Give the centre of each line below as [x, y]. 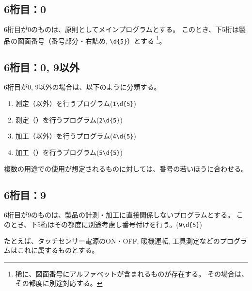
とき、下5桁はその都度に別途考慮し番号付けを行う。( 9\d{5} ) [106, 224]
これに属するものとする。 [58, 250]
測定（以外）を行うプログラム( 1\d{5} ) [76, 103]
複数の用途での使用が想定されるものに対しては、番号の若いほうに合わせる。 [126, 168]
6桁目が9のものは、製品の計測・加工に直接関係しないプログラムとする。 [119, 215]
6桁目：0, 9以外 [42, 67]
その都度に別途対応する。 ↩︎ [59, 283]
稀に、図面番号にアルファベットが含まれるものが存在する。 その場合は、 [132, 273]
